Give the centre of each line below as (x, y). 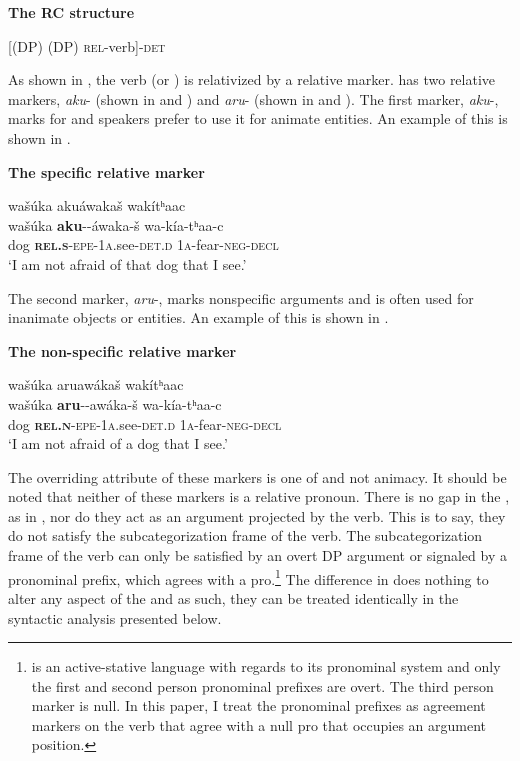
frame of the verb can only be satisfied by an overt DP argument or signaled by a (257, 555)
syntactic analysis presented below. (115, 617)
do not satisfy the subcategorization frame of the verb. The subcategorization (245, 535)
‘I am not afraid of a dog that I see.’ (118, 443)
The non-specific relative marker (122, 350)
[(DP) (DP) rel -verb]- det (87, 45)
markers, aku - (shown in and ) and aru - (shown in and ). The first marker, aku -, (253, 98)
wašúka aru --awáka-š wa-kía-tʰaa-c (115, 403)
